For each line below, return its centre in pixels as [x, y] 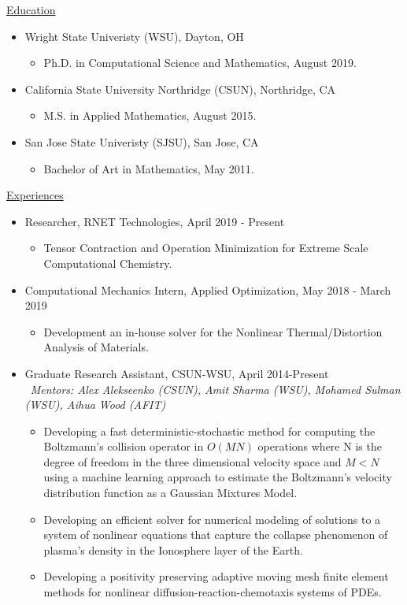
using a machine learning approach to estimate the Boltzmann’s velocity [218, 477]
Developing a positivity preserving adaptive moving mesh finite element [216, 576]
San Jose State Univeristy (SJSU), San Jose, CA [142, 141]
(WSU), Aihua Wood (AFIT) [95, 405]
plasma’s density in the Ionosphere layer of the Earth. [173, 549]
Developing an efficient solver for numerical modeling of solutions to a [212, 519]
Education [31, 9]
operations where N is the [320, 446]
